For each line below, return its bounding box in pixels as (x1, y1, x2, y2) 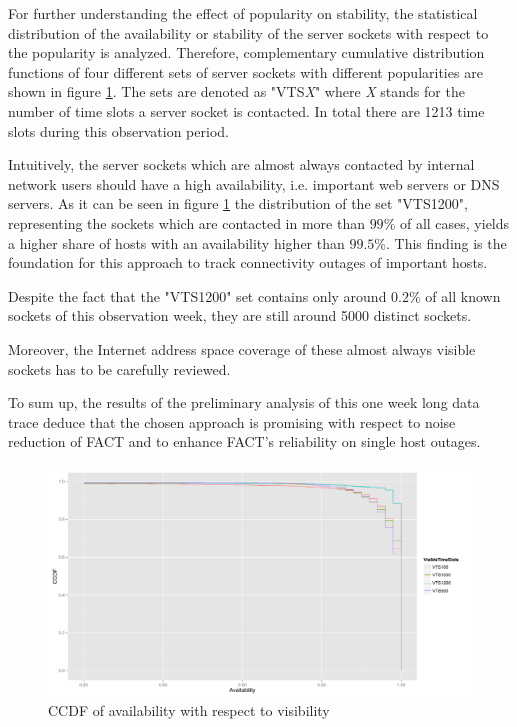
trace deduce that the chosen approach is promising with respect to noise (8, 411, 456, 432)
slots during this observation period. (8, 120, 229, 141)
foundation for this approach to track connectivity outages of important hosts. (8, 252, 488, 273)
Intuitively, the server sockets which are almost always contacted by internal (8, 154, 475, 175)
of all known (425, 285, 501, 306)
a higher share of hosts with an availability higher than (8, 232, 345, 253)
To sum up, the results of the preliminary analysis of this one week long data (8, 392, 480, 413)
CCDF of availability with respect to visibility (48, 700, 330, 721)
